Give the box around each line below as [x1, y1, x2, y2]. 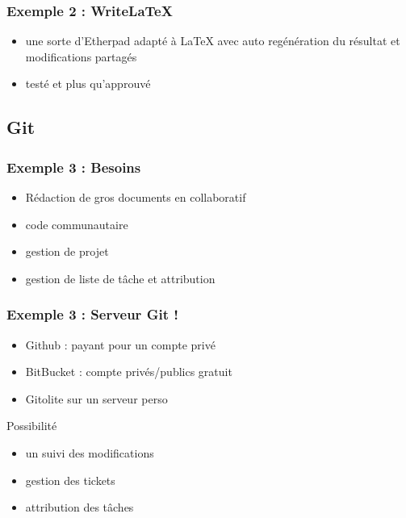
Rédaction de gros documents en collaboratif [25, 189, 246, 205]
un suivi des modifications [25, 444, 154, 461]
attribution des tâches [25, 499, 134, 516]
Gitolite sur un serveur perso [25, 390, 168, 407]
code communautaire [25, 215, 128, 232]
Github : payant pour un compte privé [25, 336, 216, 353]
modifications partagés [25, 48, 137, 65]
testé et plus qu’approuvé [25, 75, 151, 92]
